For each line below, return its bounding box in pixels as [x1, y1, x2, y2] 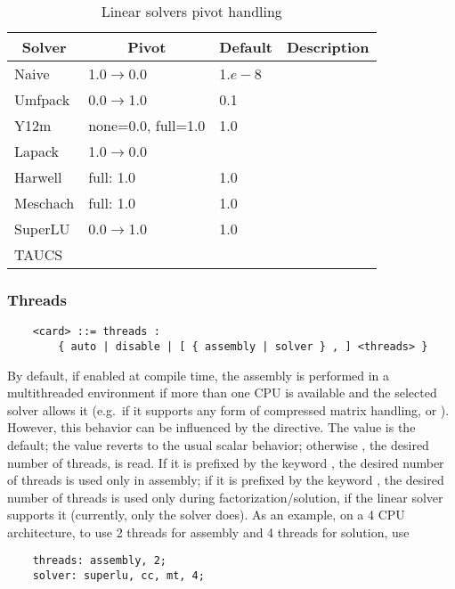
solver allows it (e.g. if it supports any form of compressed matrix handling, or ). [7, 400, 450, 419]
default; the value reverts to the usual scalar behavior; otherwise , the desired [7, 435, 429, 454]
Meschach [14, 192, 75, 213]
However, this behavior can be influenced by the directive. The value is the [7, 418, 416, 437]
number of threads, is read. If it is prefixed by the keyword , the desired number [7, 453, 444, 471]
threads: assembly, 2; [32, 554, 167, 568]
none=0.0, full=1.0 [88, 115, 206, 135]
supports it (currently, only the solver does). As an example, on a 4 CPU [7, 505, 405, 524]
